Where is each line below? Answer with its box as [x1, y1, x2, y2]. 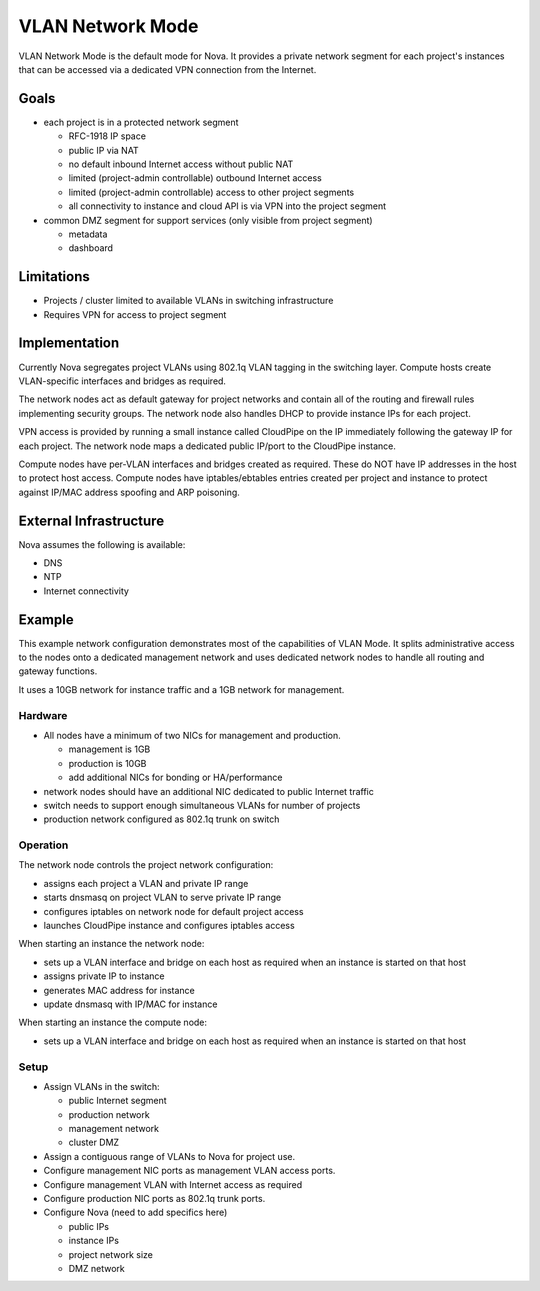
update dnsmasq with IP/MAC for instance [43, 998, 218, 1010]
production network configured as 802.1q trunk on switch [43, 813, 280, 825]
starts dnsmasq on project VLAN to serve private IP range [43, 891, 282, 904]
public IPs [68, 1220, 110, 1232]
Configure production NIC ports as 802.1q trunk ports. [43, 1193, 266, 1205]
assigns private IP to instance [43, 970, 165, 982]
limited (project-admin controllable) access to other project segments [68, 186, 355, 198]
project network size [68, 1248, 154, 1260]
